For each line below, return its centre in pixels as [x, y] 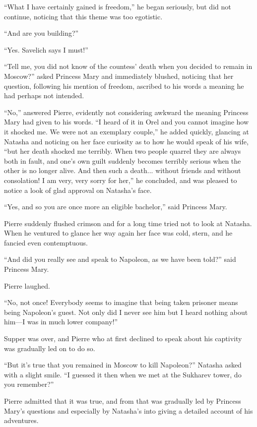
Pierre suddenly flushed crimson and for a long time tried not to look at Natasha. [128, 223]
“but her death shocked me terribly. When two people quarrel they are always [123, 151]
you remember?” [29, 384]
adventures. [21, 420]
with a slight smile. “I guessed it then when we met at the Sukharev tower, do [123, 374]
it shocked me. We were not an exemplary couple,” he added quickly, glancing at [127, 131]
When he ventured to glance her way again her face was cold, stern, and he [118, 233]
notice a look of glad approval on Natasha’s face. [78, 190]
